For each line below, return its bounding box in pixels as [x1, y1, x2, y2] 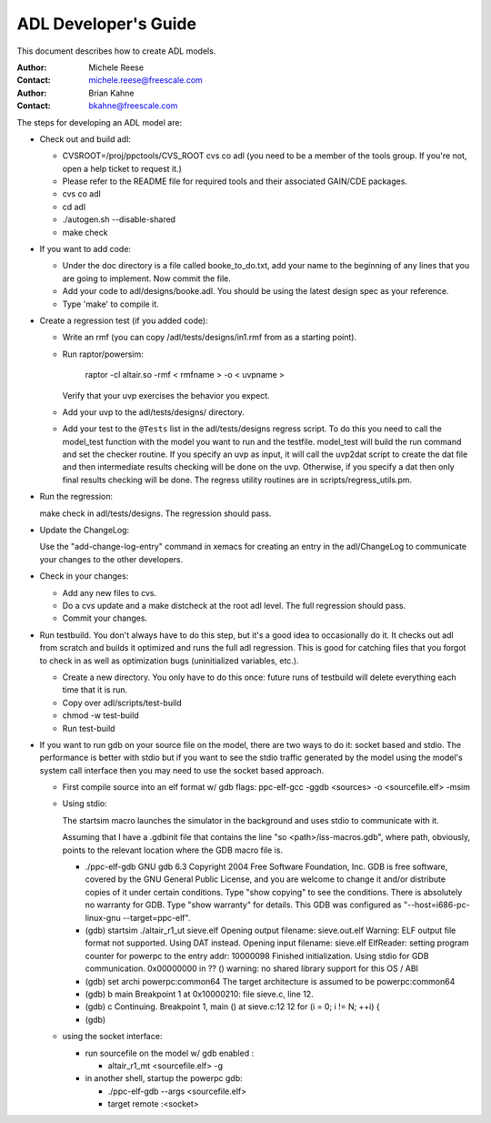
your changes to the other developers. [39, 553, 184, 564]
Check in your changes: [39, 571, 129, 582]
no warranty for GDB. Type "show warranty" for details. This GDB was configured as [85, 899, 402, 910]
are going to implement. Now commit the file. [62, 273, 231, 284]
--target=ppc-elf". [123, 912, 191, 923]
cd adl [62, 201, 86, 212]
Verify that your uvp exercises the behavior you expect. [62, 390, 270, 400]
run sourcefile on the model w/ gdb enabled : [85, 1047, 255, 1058]
